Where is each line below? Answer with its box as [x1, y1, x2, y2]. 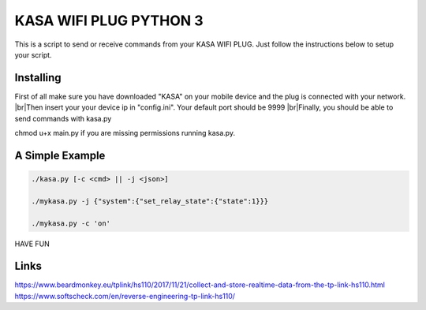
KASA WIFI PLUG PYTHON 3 [14, 12, 204, 29]
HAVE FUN [14, 239, 50, 248]
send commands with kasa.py [14, 114, 112, 123]
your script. [14, 50, 52, 59]
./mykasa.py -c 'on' [31, 218, 110, 228]
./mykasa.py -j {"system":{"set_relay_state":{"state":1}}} [31, 196, 269, 205]
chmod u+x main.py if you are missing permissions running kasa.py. [14, 129, 236, 138]
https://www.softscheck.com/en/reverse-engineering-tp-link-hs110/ [14, 291, 236, 301]
